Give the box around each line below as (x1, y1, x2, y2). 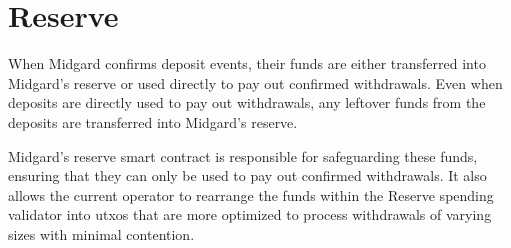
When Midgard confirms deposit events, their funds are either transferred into (8, 53, 486, 74)
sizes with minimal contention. (8, 223, 195, 244)
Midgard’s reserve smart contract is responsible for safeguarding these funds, (8, 145, 478, 166)
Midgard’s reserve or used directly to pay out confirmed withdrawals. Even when (8, 72, 503, 93)
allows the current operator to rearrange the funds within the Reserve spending (8, 184, 494, 205)
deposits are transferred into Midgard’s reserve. (8, 111, 298, 132)
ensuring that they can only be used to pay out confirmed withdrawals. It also (8, 165, 487, 186)
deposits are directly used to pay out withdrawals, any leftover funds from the (8, 92, 486, 113)
